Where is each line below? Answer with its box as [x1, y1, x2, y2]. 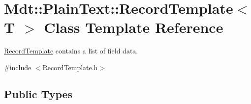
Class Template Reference [44, 17, 223, 37]
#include [4, 62, 31, 72]
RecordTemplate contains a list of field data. [4, 46, 138, 56]
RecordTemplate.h [42, 62, 98, 72]
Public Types [4, 86, 73, 101]
